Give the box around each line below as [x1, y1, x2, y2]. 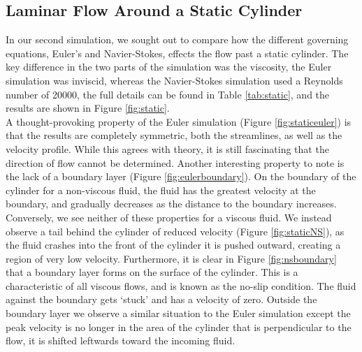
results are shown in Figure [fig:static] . [6, 101, 170, 115]
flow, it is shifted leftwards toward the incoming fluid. [6, 333, 236, 348]
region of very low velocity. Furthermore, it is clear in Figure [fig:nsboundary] [6, 251, 337, 265]
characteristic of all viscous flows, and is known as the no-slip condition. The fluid [6, 278, 356, 293]
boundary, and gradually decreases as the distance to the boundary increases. [6, 196, 337, 211]
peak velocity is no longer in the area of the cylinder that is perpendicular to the [6, 319, 352, 334]
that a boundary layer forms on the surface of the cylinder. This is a [6, 265, 298, 279]
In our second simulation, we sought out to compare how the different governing [6, 32, 349, 47]
